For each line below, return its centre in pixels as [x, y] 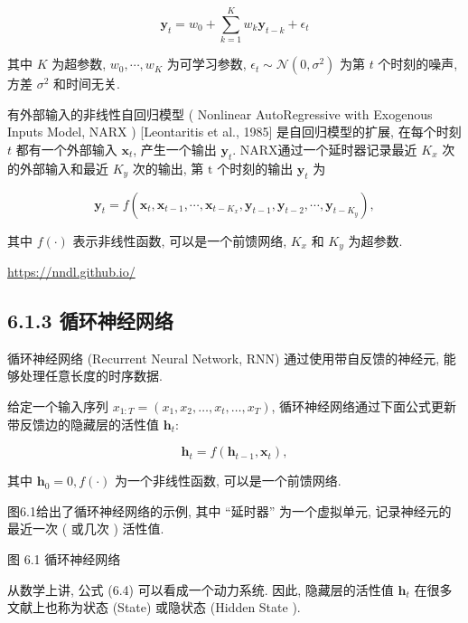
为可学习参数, [206, 64]
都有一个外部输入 [66, 149]
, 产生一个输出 [175, 149]
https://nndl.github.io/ [71, 271]
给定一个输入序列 [58, 406]
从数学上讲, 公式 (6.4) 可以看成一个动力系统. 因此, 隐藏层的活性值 [201, 589]
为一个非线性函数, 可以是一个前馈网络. [228, 481]
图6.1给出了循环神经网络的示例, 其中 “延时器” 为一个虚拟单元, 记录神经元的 [229, 510]
